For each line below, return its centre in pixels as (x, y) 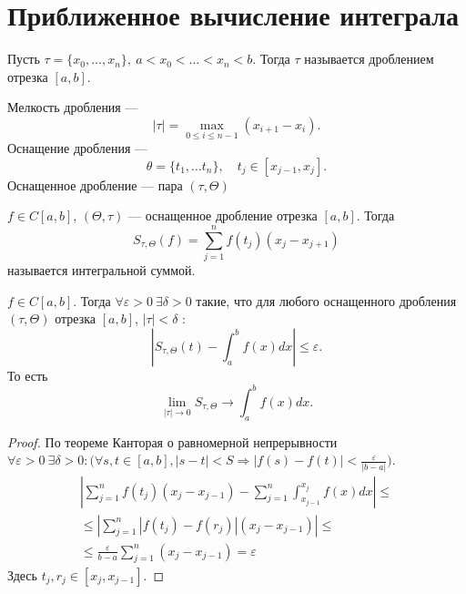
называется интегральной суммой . (101, 270)
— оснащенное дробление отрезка (223, 215)
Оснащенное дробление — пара (95, 184)
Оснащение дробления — (78, 148)
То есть (28, 375)
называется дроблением (369, 59)
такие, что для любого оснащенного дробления (326, 300)
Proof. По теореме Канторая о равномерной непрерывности (172, 441)
